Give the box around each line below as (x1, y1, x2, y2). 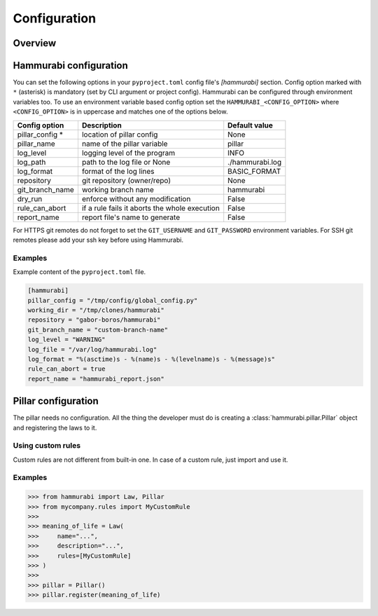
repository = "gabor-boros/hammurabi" (27, 316, 161, 324)
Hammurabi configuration (13, 60, 129, 71)
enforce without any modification (81, 193, 191, 203)
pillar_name (17, 139, 55, 149)
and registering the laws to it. (13, 423, 97, 432)
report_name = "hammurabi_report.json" (27, 375, 164, 383)
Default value (227, 120, 273, 130)
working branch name (81, 184, 154, 194)
